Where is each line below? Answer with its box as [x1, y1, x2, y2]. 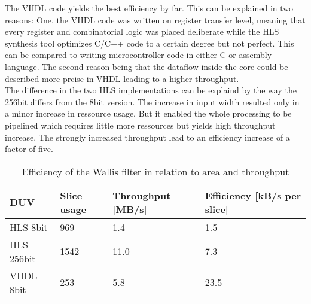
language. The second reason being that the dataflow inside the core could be [5, 60, 288, 72]
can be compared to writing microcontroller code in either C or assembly [5, 48, 272, 61]
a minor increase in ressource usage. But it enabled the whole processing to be [5, 107, 292, 120]
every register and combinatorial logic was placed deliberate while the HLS [5, 25, 279, 38]
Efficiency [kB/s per [205, 188, 301, 202]
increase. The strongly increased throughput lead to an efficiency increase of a [5, 130, 290, 143]
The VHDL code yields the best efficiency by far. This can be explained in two [5, 2, 294, 14]
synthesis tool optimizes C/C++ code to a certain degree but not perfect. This [5, 37, 294, 49]
